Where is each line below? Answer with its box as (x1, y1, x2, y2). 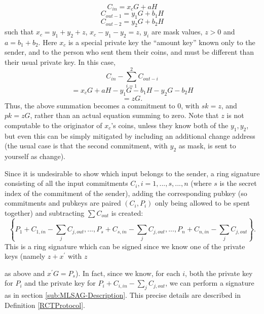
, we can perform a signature (165, 278, 254, 288)
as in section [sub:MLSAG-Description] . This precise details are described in (5, 290, 241, 300)
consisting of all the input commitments (5, 178, 128, 188)
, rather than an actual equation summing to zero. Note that (30, 110, 219, 121)
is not (227, 110, 244, 121)
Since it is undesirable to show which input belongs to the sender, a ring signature (5, 168, 260, 178)
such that (5, 26, 34, 37)
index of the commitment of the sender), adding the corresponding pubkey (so (5, 187, 247, 198)
